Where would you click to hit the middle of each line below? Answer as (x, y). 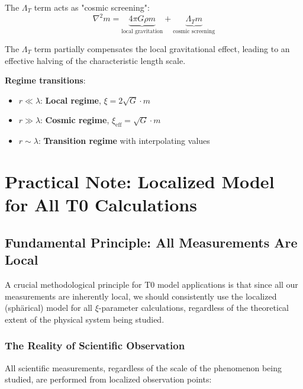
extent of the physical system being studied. (85, 319)
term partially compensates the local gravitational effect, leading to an (162, 48)
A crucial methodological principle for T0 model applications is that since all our (151, 284)
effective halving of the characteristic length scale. (95, 60)
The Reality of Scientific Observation (95, 345)
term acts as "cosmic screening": (92, 7)
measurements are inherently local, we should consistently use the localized (141, 296)
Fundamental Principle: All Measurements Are (151, 242)
